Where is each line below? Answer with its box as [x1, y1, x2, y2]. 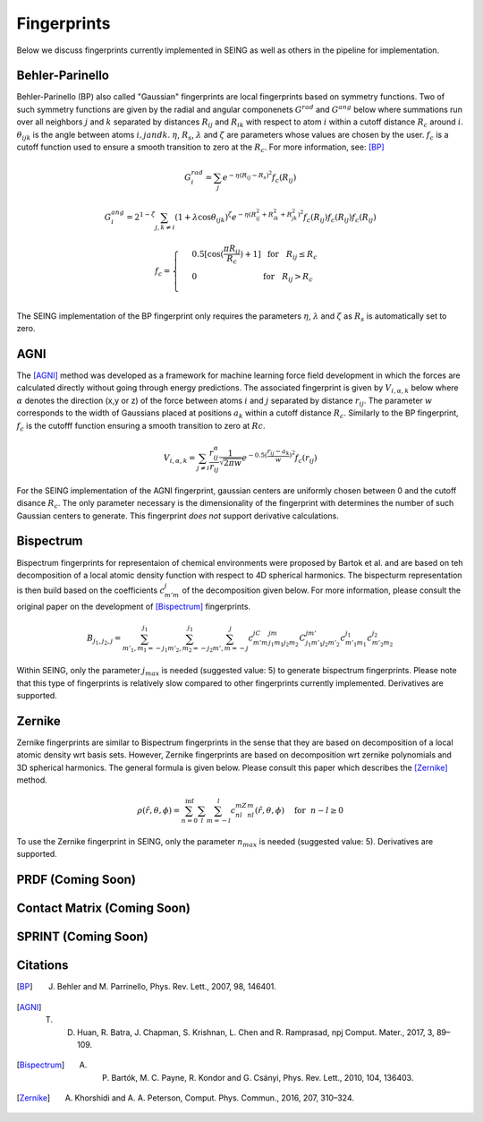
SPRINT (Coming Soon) [16, 929, 149, 945]
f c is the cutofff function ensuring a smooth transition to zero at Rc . [16, 420, 266, 433]
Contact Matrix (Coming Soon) [16, 901, 191, 916]
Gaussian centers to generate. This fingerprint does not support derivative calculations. [16, 510, 340, 521]
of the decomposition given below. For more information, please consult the [182, 585, 461, 595]
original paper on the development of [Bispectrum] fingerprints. [16, 601, 250, 612]
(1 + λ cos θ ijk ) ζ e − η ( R [174, 210, 257, 224]
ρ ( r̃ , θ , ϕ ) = [137, 806, 181, 816]
